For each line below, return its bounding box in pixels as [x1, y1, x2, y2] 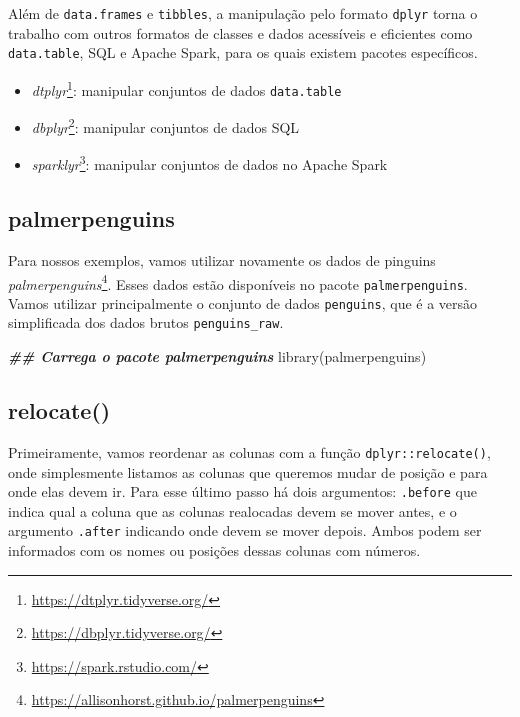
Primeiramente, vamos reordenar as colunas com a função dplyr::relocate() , [8, 441, 491, 462]
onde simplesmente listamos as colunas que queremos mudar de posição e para [8, 461, 488, 482]
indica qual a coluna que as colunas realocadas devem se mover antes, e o [8, 500, 457, 521]
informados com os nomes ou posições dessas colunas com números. [8, 540, 421, 561]
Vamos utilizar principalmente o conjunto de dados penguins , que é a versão [8, 292, 478, 313]
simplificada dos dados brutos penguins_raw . [8, 312, 284, 333]
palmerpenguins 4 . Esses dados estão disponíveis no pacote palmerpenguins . [8, 270, 468, 294]
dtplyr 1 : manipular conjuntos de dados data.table [31, 76, 342, 100]
